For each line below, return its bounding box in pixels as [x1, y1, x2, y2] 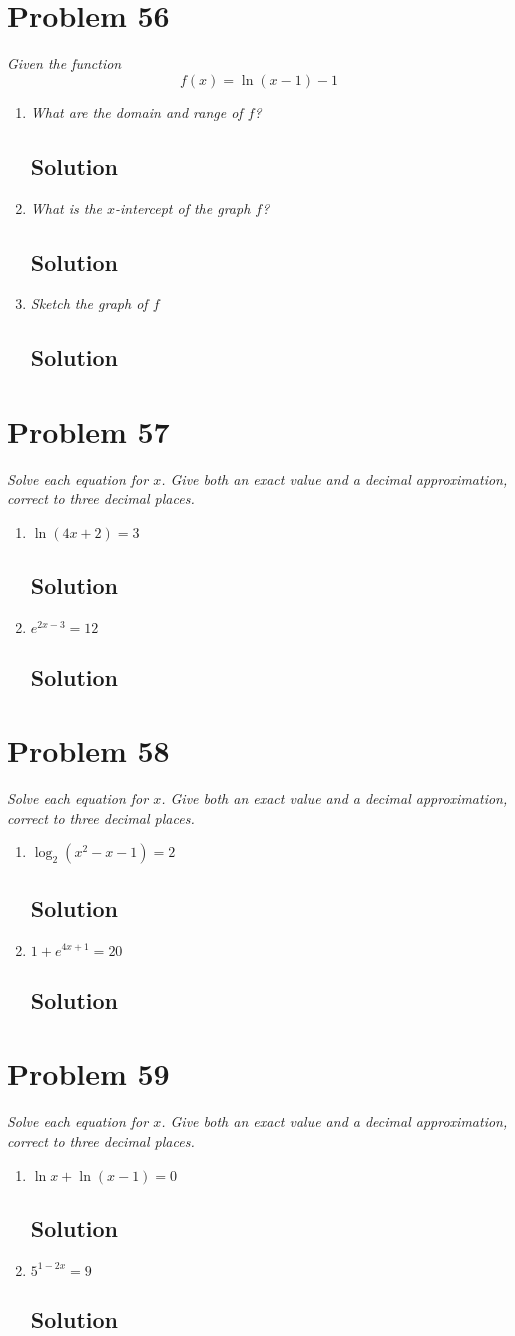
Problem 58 [7, 730, 170, 771]
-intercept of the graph [115, 197, 251, 218]
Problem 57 [7, 410, 170, 451]
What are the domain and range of [30, 101, 243, 122]
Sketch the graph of [30, 293, 148, 314]
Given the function [7, 53, 122, 74]
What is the [30, 197, 103, 218]
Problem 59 [7, 1053, 170, 1094]
